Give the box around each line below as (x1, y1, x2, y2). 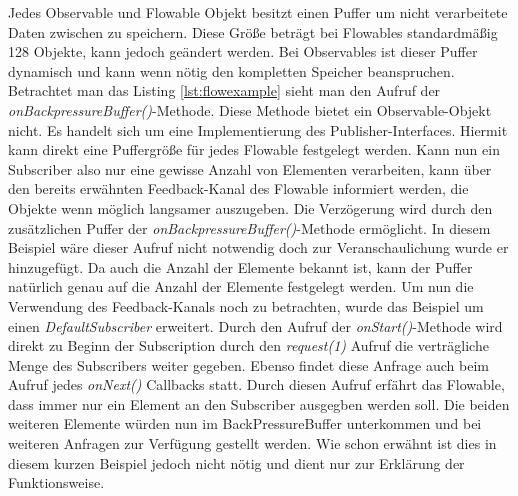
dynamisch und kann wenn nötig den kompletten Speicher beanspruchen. (8, 60, 455, 81)
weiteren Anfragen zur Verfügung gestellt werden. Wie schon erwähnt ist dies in (8, 433, 497, 454)
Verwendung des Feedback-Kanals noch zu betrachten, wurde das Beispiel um (8, 295, 484, 316)
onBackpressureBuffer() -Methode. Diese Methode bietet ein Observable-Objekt (8, 99, 492, 120)
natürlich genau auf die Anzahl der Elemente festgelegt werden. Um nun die (8, 276, 474, 297)
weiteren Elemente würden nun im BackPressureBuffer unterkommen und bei (8, 413, 482, 434)
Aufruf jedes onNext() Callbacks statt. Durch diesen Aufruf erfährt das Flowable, (8, 374, 505, 395)
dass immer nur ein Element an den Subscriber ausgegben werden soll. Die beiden (8, 393, 510, 414)
